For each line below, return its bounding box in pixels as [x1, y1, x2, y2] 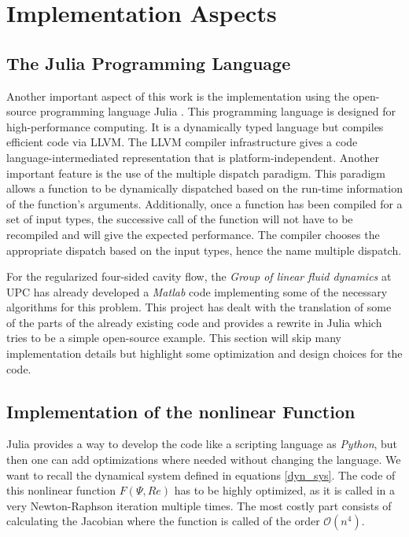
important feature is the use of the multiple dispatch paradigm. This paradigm [6, 164, 385, 181]
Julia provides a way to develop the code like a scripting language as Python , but [6, 436, 398, 452]
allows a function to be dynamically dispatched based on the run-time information [6, 180, 403, 197]
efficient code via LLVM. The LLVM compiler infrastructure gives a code [6, 134, 358, 150]
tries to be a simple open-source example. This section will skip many [6, 329, 341, 346]
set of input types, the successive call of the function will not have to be [6, 211, 353, 227]
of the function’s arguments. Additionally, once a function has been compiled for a [6, 195, 403, 211]
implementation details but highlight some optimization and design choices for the [6, 345, 403, 362]
